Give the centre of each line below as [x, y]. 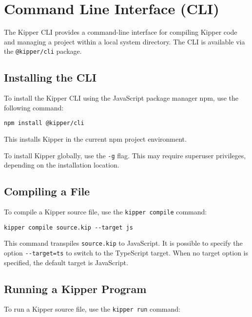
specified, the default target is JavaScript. [66, 262]
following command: [34, 107]
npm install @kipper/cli [44, 123]
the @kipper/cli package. [43, 51]
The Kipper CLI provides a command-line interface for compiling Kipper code [121, 32]
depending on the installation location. [62, 165]
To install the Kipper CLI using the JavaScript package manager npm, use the [121, 98]
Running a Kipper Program [75, 288]
